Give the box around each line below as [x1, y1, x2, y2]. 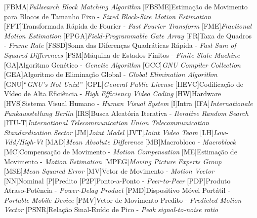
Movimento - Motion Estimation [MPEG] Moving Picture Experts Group [4, 156, 222, 166]
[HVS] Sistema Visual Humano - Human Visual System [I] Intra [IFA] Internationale [4, 98, 253, 108]
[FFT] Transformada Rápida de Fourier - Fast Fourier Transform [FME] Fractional [4, 21, 252, 31]
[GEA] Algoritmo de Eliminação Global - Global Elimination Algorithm [4, 69, 217, 79]
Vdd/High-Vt [4, 137, 43, 147]
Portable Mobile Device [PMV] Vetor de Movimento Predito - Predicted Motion [4, 194, 242, 205]
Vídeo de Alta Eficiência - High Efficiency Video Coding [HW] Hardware [4, 88, 221, 99]
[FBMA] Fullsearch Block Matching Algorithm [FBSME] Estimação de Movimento [4, 1, 248, 11]
